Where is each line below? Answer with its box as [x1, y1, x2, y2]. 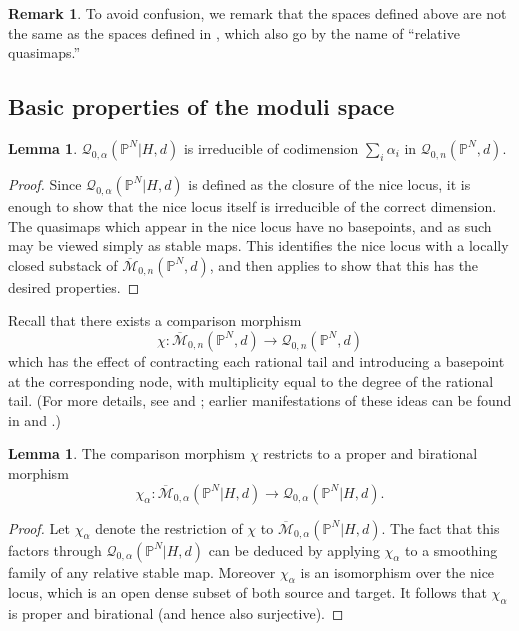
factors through [8, 539, 102, 560]
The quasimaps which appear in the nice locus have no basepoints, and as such [8, 215, 492, 236]
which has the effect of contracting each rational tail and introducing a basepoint [8, 350, 505, 371]
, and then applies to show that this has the [209, 254, 479, 275]
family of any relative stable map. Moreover [8, 561, 276, 582]
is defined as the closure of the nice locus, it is [188, 173, 471, 194]
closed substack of [8, 254, 118, 275]
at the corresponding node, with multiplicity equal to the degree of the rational [8, 370, 494, 391]
